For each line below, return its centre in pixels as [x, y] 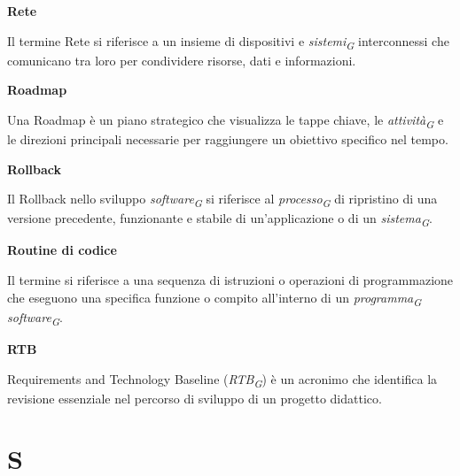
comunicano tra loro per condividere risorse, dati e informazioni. [182, 60]
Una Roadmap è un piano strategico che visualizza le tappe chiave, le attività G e [226, 120]
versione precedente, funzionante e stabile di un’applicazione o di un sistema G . [220, 219]
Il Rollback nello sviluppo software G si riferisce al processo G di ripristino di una [222, 200]
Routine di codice [62, 250]
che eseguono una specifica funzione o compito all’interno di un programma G [214, 298]
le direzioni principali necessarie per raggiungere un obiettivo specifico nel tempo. [228, 139]
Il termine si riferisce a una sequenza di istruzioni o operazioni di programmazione [230, 280]
